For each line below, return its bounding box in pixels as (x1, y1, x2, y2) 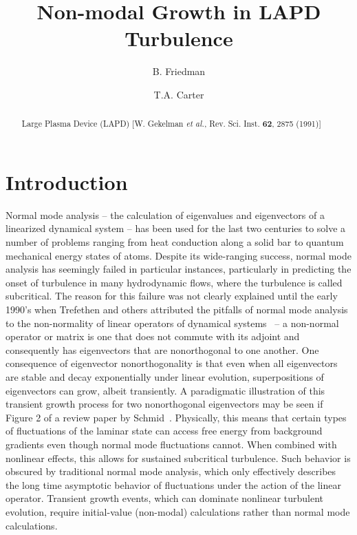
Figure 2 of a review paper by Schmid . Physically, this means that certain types (6, 410, 347, 424)
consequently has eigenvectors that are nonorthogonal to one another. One (6, 342, 319, 357)
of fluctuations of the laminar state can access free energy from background (6, 423, 323, 438)
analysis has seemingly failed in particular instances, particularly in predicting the (6, 262, 351, 276)
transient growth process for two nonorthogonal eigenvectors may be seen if (6, 397, 323, 411)
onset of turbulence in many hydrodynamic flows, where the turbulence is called (6, 275, 343, 289)
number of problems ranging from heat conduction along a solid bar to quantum (6, 235, 344, 249)
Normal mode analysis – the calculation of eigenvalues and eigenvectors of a (6, 207, 325, 222)
